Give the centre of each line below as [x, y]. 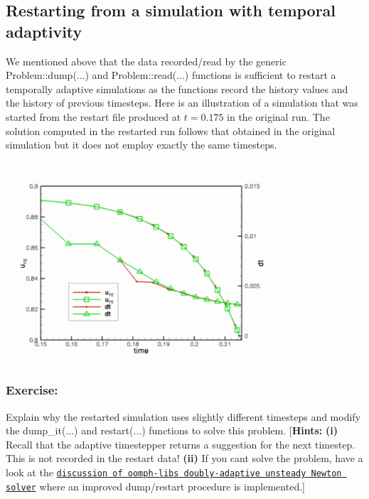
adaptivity [44, 31]
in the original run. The [278, 116]
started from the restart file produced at [93, 116]
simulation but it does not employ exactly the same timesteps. [141, 145]
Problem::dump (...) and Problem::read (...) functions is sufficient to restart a [171, 75]
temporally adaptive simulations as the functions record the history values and [177, 88]
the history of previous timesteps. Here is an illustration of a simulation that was [182, 103]
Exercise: [32, 390]
